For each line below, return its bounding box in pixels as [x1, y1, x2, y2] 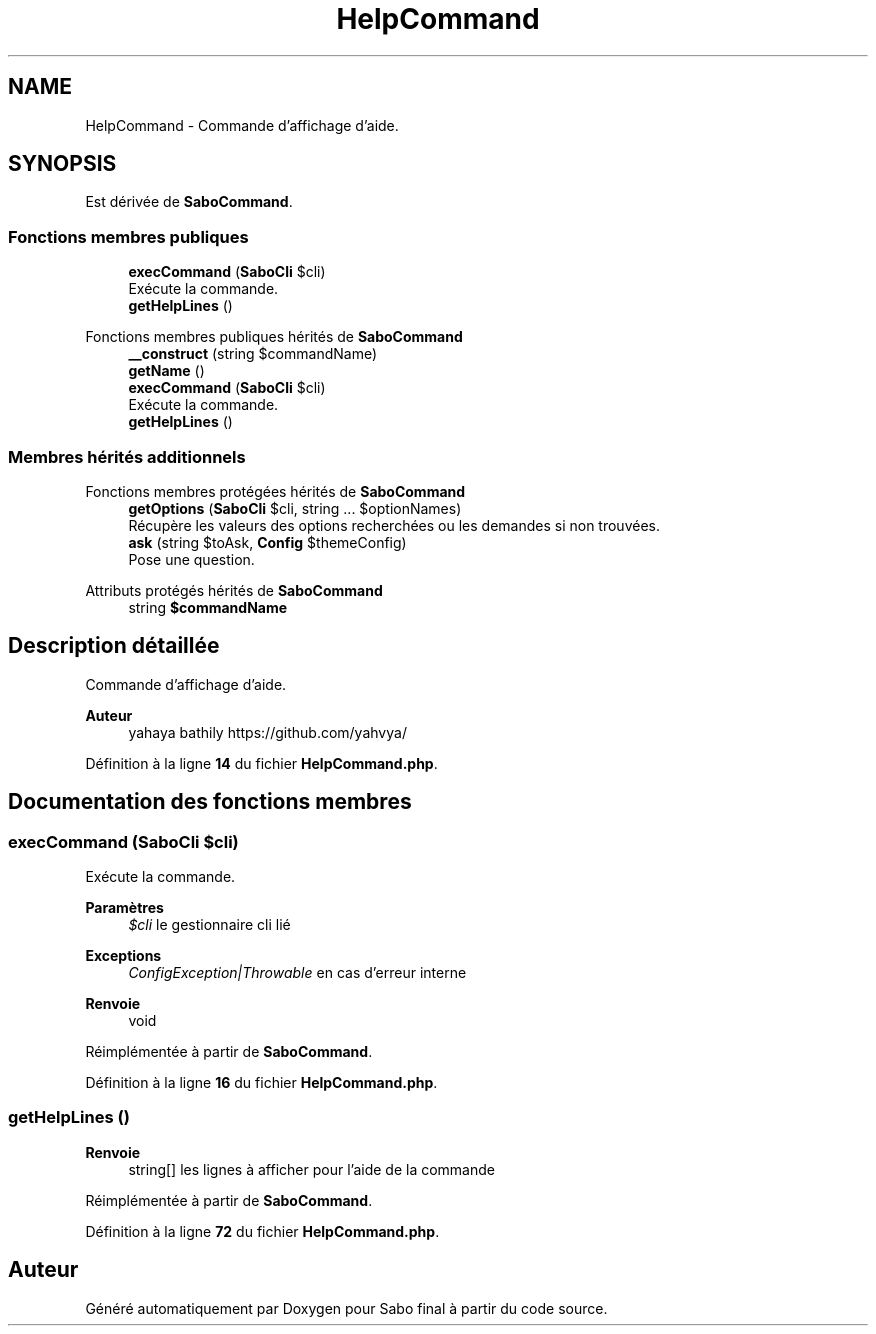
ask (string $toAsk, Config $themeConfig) [128, 533, 407, 551]
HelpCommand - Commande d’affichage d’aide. [85, 116, 399, 134]
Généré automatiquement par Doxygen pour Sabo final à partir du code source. [85, 1299, 608, 1317]
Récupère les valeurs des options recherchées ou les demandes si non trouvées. [128, 516, 660, 534]
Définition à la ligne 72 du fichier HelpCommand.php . [85, 1222, 440, 1240]
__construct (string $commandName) [128, 345, 378, 363]
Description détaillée [8, 633, 220, 659]
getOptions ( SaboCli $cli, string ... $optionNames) [128, 499, 462, 517]
